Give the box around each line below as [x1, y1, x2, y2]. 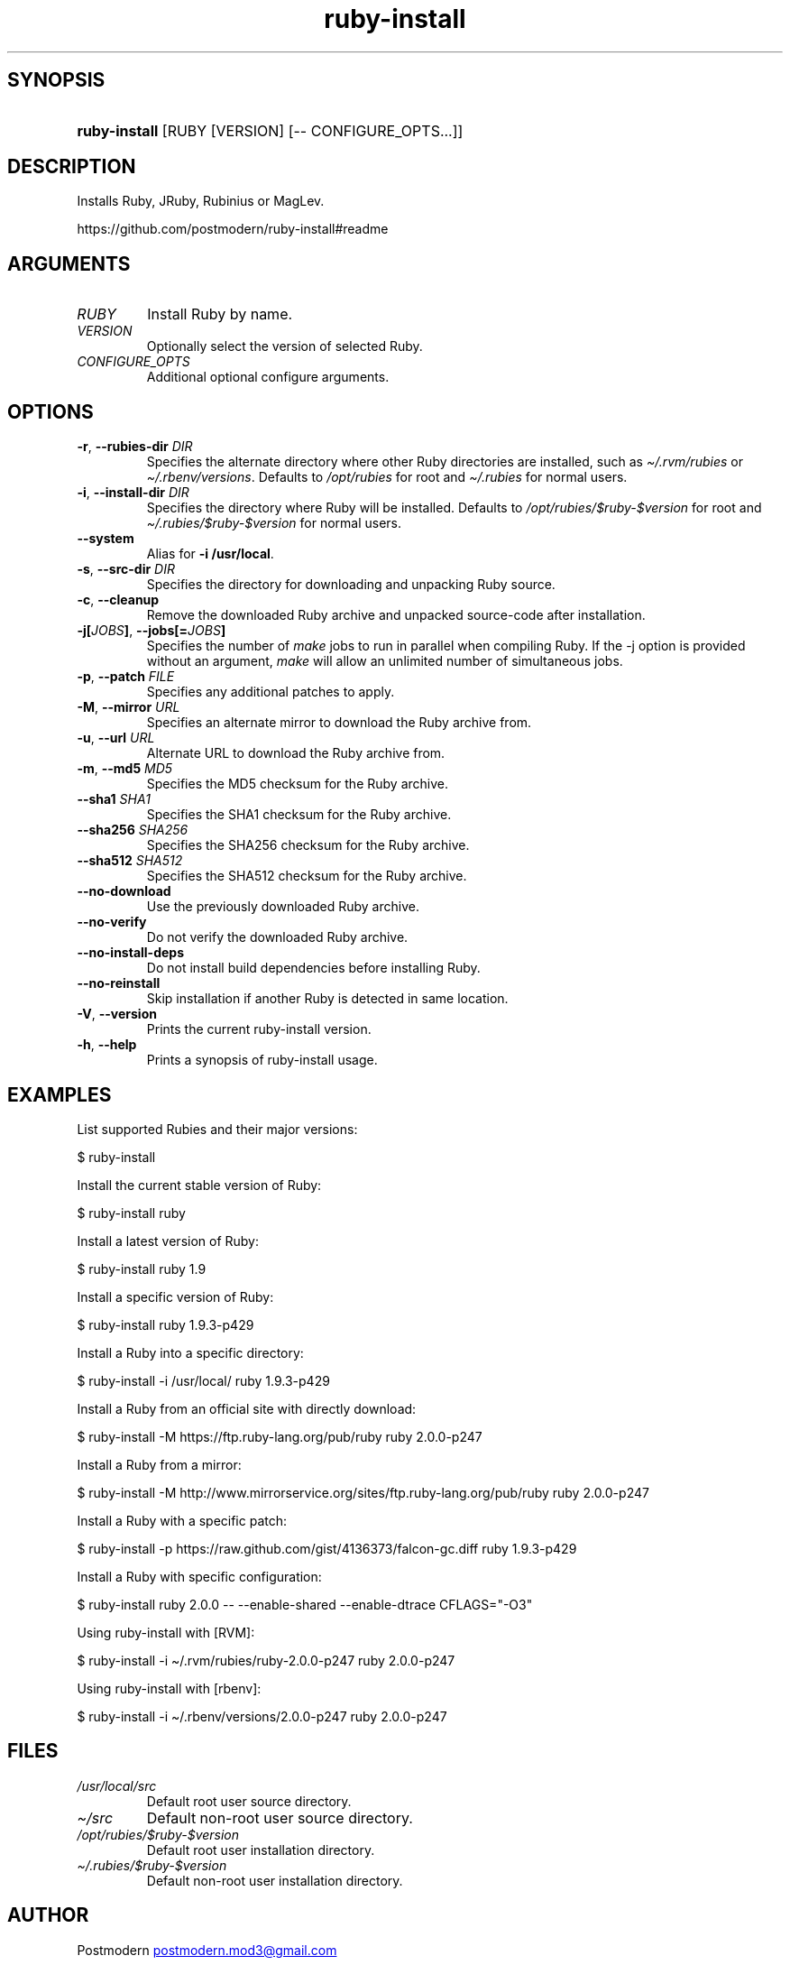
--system [77, 530, 134, 547]
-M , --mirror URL [77, 699, 180, 715]
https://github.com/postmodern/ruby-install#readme [77, 221, 389, 237]
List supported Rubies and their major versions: [77, 1121, 358, 1137]
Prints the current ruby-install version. [146, 1021, 372, 1038]
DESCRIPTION [7, 155, 136, 179]
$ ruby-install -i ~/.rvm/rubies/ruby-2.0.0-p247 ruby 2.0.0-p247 [77, 1652, 455, 1668]
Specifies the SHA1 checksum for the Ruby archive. [146, 807, 452, 823]
